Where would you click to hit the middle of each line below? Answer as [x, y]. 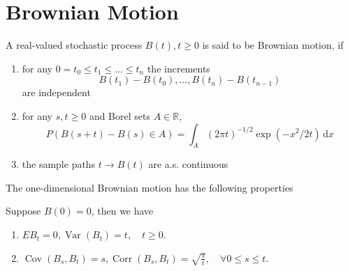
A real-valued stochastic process [74, 45]
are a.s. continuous [188, 164]
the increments [178, 68]
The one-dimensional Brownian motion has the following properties [150, 187]
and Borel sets [119, 115]
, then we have [122, 211]
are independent [56, 92]
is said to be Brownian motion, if [273, 45]
